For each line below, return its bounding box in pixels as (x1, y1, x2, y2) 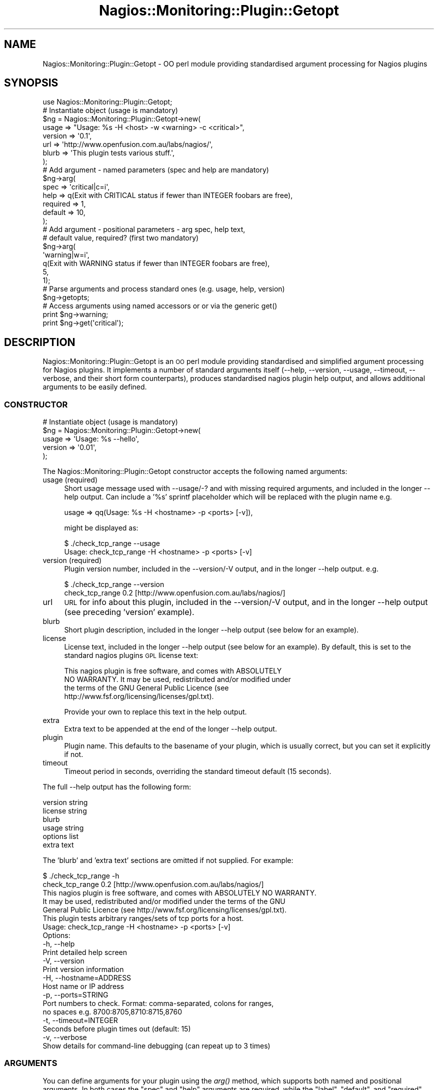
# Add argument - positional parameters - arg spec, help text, (42, 225, 245, 234)
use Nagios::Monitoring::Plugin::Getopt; (42, 97, 172, 106)
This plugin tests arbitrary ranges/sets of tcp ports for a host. (42, 914, 244, 923)
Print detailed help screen (42, 948, 127, 957)
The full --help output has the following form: (42, 782, 191, 791)
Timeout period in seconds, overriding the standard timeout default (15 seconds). (64, 767, 331, 776)
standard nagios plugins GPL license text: (64, 651, 198, 660)
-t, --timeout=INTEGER (42, 1016, 118, 1025)
